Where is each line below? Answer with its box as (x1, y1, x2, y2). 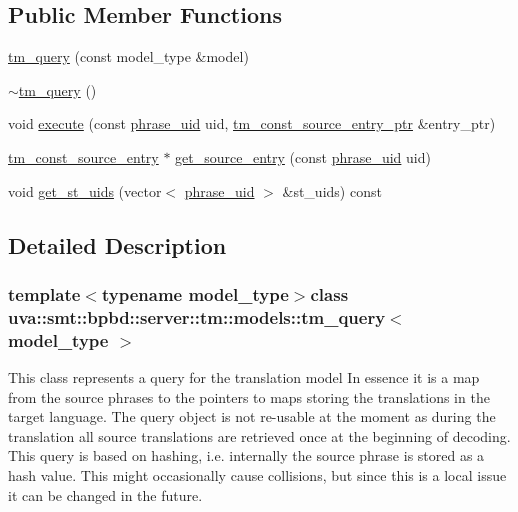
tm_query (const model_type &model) (8, 46, 249, 67)
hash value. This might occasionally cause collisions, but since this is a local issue (8, 464, 507, 485)
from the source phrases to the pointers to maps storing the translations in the (8, 386, 490, 407)
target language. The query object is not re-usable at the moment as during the (8, 406, 496, 427)
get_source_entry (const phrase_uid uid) (175, 146, 431, 167)
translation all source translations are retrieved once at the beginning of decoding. (8, 425, 511, 446)
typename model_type (101, 281, 289, 306)
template (8, 281, 81, 306)
